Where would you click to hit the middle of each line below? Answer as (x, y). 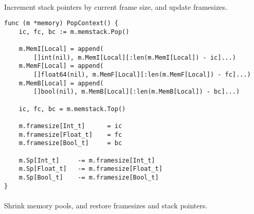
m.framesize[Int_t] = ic (70, 126)
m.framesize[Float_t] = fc (70, 135)
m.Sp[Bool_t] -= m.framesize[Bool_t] (89, 177)
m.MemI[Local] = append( (61, 49)
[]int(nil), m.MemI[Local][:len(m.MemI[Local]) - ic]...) (135, 57)
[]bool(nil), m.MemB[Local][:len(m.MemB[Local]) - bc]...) (137, 92)
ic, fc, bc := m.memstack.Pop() (74, 32)
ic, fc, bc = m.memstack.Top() (72, 109)
